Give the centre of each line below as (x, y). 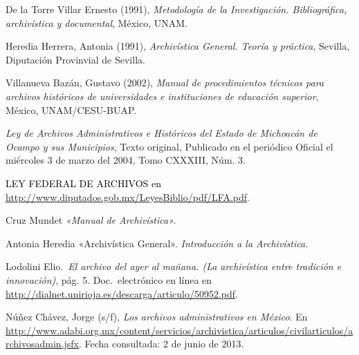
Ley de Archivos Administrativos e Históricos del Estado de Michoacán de (162, 133)
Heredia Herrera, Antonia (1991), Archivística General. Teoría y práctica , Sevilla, (178, 46)
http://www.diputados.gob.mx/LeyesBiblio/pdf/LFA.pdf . (128, 196)
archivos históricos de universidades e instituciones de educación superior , (162, 96)
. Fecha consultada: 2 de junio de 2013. (162, 344)
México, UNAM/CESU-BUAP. (71, 109)
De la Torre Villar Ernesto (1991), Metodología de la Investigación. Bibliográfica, (176, 9)
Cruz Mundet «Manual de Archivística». (91, 220)
